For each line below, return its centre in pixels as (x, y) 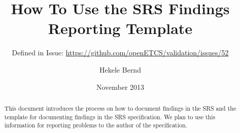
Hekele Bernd (120, 69)
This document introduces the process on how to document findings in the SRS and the (120, 108)
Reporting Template (120, 28)
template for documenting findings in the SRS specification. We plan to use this (110, 117)
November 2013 (120, 87)
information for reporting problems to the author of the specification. (96, 125)
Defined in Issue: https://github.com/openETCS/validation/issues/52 (120, 53)
